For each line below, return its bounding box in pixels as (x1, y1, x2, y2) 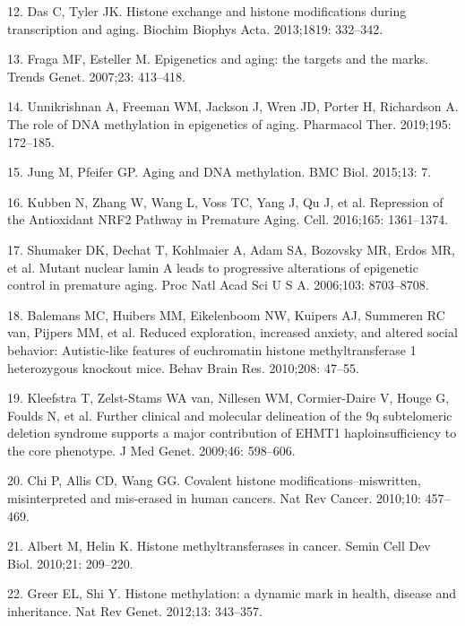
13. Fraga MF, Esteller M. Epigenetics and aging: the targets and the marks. (7, 49, 429, 68)
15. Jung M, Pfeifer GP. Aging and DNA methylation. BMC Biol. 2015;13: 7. (7, 162, 432, 181)
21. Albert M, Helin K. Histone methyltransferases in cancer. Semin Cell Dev (7, 536, 431, 555)
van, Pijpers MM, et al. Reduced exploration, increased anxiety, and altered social (7, 323, 458, 342)
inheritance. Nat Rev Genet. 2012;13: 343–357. (7, 602, 263, 621)
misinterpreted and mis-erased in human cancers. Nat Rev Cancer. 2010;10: (7, 489, 421, 508)
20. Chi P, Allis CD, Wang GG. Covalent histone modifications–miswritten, (7, 471, 421, 490)
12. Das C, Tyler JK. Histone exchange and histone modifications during (7, 2, 407, 20)
